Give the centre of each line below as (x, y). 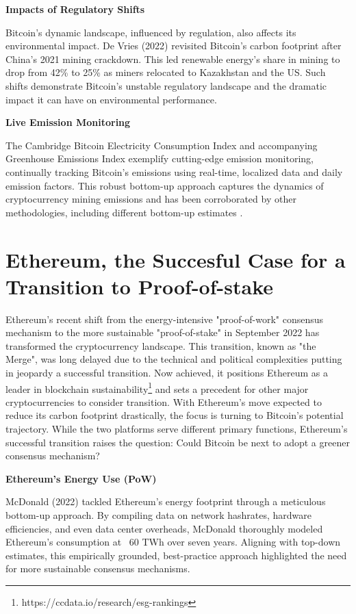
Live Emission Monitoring (68, 122)
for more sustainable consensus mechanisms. (98, 568)
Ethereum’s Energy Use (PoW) (81, 478)
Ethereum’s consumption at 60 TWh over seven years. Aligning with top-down (173, 542)
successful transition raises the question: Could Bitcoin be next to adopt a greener (178, 442)
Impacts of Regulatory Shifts (75, 9)
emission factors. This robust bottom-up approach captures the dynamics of (165, 185)
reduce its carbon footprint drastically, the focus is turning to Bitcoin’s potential (175, 415)
